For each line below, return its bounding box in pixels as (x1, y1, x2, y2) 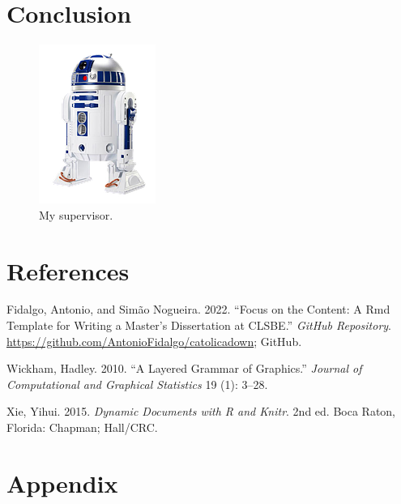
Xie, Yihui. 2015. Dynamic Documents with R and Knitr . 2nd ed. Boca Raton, (6, 403, 396, 420)
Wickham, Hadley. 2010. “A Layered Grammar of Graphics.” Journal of (6, 360, 362, 377)
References (6, 254, 130, 287)
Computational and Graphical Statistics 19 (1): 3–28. (6, 375, 268, 392)
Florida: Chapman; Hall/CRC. (6, 419, 158, 435)
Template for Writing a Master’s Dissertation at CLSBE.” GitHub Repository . (6, 317, 391, 334)
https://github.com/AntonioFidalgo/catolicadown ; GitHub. (6, 332, 302, 349)
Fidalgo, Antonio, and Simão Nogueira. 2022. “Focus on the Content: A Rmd (6, 301, 390, 318)
